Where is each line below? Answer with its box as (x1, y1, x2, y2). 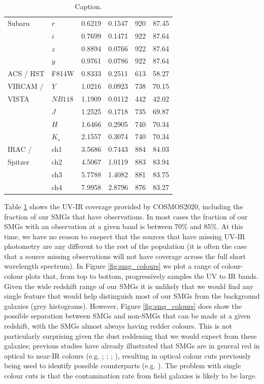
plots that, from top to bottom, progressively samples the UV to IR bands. (25, 271, 258, 281)
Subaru (8, 17, 30, 28)
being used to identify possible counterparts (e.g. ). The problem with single (4, 360, 241, 371)
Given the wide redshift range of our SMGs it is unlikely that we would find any (4, 280, 254, 291)
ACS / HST (8, 68, 45, 79)
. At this (217, 221, 243, 232)
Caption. (75, 1, 102, 11)
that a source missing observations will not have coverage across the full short (4, 250, 246, 261)
